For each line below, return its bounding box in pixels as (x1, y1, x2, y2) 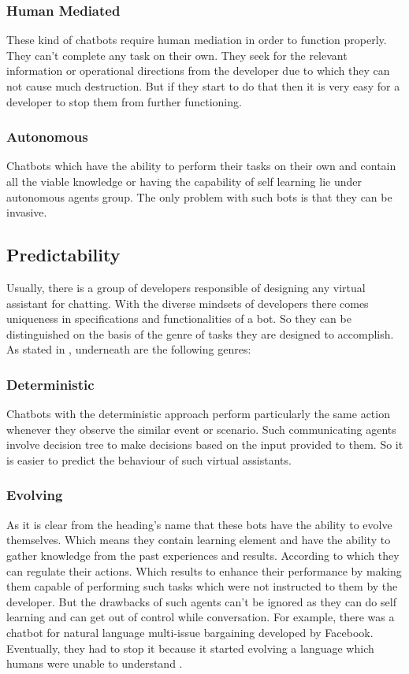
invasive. (6, 204, 47, 220)
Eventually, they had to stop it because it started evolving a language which (6, 639, 374, 656)
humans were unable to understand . (6, 655, 183, 672)
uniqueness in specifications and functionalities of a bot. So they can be (6, 310, 351, 327)
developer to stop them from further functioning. (6, 93, 242, 109)
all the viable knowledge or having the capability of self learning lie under (6, 173, 362, 189)
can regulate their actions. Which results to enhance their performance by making (6, 562, 402, 579)
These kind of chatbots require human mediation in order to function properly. (6, 31, 387, 48)
